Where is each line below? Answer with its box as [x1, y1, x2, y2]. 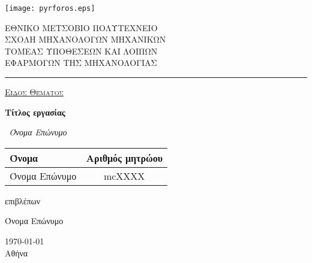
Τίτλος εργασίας [5, 105, 65, 118]
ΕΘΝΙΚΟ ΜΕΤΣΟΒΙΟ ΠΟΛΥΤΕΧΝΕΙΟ [5, 21, 158, 34]
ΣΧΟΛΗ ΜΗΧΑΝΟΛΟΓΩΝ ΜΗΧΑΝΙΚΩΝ [5, 33, 166, 46]
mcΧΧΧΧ [103, 168, 145, 183]
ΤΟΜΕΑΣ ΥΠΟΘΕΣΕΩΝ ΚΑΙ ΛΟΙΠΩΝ [5, 44, 158, 57]
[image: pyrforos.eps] [5, 4, 95, 13]
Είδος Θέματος [5, 86, 64, 98]
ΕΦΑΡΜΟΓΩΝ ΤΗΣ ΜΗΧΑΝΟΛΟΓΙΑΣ [5, 56, 157, 69]
